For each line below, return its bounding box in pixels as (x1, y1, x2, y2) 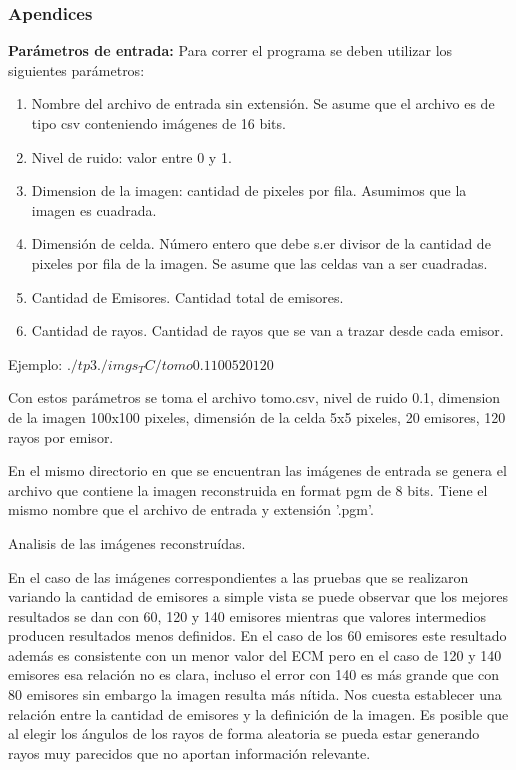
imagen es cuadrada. (31, 199, 157, 220)
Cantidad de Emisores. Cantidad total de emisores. (31, 286, 344, 307)
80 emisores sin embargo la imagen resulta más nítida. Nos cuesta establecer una (8, 684, 502, 705)
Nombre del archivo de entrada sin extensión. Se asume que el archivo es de (31, 93, 495, 114)
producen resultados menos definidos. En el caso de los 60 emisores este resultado (8, 625, 507, 646)
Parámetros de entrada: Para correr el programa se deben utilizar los (8, 40, 453, 61)
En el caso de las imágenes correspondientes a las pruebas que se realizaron (8, 566, 469, 587)
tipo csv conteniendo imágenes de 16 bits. (31, 113, 286, 133)
